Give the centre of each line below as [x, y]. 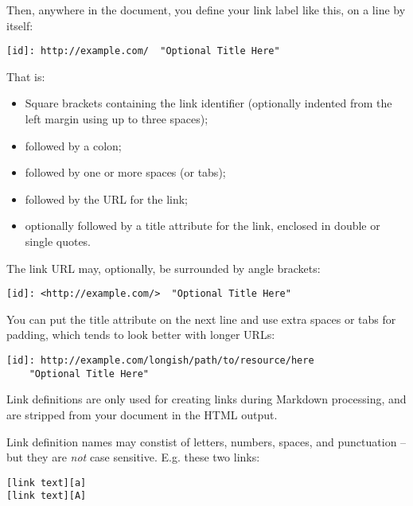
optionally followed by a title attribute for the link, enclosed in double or [203, 226]
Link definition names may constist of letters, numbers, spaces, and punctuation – [206, 441]
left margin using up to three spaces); [117, 119]
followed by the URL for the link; [107, 199]
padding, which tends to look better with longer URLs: [141, 335]
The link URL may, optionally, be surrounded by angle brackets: [164, 268]
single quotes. [58, 241]
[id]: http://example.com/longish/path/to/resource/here [160, 361]
